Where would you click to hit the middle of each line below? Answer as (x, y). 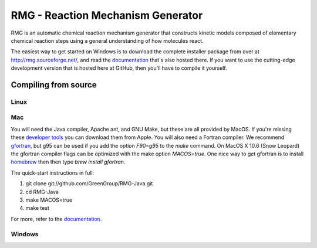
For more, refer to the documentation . (56, 219)
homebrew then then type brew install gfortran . (68, 162)
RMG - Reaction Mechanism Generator (107, 15)
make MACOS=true (49, 200)
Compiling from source (54, 85)
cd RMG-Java (42, 192)
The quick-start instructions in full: (53, 172)
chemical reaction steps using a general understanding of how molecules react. (107, 40)
